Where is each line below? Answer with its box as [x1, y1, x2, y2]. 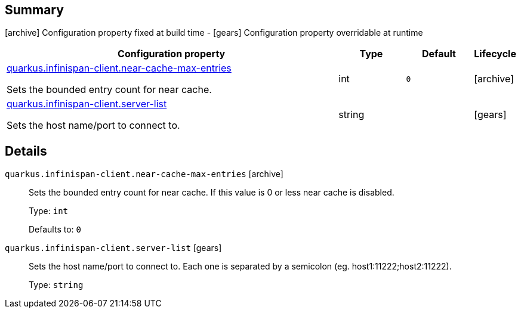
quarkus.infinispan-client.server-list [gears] [5, 243, 222, 253]
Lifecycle [474, 48, 516, 60]
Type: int [29, 206, 69, 216]
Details [5, 143, 47, 159]
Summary [5, 2, 64, 17]
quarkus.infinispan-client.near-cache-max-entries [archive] [5, 169, 283, 179]
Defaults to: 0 [29, 224, 81, 235]
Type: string [29, 280, 84, 290]
